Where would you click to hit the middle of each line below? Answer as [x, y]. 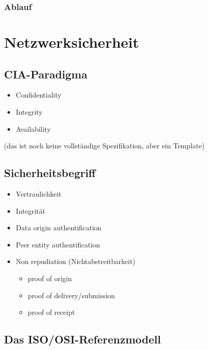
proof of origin [50, 278]
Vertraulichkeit [39, 194]
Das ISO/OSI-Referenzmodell [82, 339]
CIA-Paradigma [46, 74]
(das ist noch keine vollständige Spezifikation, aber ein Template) [105, 146]
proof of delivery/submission [71, 295]
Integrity [29, 112]
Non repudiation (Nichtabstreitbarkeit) [76, 261]
